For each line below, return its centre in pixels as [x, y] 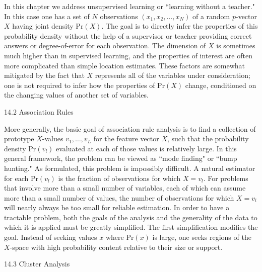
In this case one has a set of [47, 16]
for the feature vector [126, 139]
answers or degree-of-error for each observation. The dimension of [105, 46]
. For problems [226, 178]
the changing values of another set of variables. [76, 95]
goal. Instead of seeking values [51, 237]
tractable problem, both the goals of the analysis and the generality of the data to [131, 217]
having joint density [43, 26]
